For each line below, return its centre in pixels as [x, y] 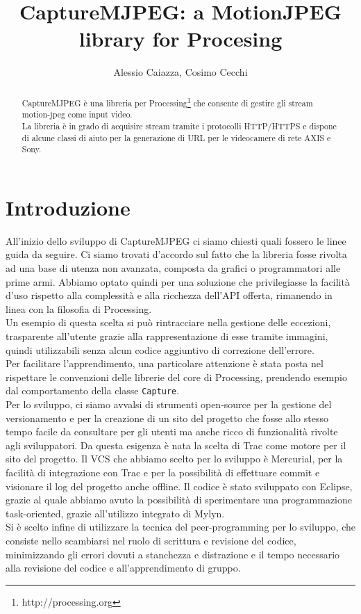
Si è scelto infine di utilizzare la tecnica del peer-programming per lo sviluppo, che [180, 527]
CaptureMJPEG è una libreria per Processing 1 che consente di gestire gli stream [167, 102]
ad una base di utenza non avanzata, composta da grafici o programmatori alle [173, 268]
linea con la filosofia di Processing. [79, 308]
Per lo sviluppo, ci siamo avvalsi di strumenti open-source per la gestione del [169, 404]
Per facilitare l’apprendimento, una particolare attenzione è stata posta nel [165, 363]
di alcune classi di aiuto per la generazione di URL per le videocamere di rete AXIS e [176, 137]
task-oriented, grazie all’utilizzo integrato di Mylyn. [115, 513]
